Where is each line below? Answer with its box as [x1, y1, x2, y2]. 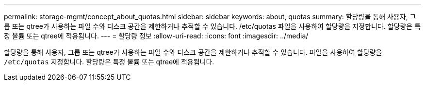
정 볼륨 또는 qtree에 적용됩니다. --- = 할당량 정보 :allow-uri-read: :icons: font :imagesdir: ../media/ [4, 32, 309, 40]
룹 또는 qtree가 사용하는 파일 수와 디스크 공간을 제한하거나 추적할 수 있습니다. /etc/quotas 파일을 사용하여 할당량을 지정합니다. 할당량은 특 [4, 22, 421, 30]
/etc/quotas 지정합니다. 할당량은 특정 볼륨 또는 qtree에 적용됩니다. [4, 58, 214, 66]
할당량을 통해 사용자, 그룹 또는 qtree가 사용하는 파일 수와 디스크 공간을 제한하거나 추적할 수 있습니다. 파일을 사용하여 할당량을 [4, 48, 382, 56]
